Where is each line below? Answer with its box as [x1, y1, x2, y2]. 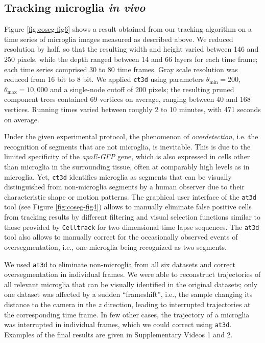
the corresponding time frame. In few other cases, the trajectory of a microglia [4, 309, 250, 319]
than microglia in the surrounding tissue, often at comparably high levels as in [4, 161, 250, 171]
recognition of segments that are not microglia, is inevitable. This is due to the [4, 141, 251, 152]
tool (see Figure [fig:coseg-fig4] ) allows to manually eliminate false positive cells [4, 201, 252, 212]
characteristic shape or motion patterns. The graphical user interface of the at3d [4, 191, 256, 202]
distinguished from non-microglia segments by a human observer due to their [4, 181, 245, 192]
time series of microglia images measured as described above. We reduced [4, 33, 233, 44]
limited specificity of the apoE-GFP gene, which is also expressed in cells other [4, 151, 250, 162]
